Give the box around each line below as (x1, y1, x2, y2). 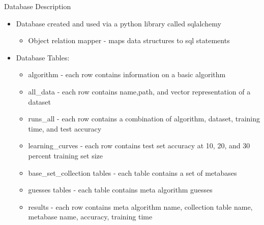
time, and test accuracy (28, 123, 102, 134)
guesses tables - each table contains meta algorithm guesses (28, 184, 213, 195)
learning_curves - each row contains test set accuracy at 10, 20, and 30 (28, 140, 250, 151)
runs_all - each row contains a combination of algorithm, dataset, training (28, 113, 260, 124)
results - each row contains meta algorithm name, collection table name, (28, 201, 253, 212)
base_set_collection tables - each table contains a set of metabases (28, 167, 237, 178)
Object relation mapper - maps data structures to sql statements (28, 35, 230, 46)
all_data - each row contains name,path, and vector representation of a (28, 86, 251, 97)
